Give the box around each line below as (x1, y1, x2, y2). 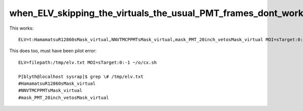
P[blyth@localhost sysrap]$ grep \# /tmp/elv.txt (18, 73, 144, 79)
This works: (9, 25, 34, 31)
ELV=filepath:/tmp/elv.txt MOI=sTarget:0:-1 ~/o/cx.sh (18, 59, 157, 65)
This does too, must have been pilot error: (9, 48, 97, 54)
